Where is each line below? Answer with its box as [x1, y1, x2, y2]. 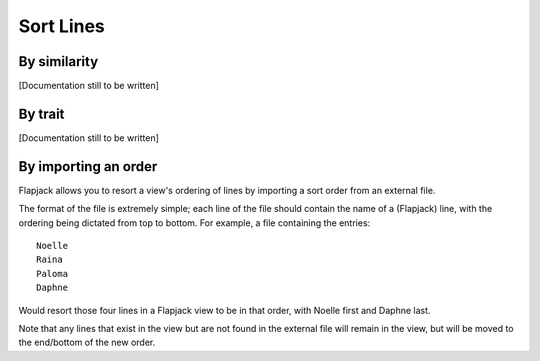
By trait [18, 105, 65, 122]
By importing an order [18, 158, 158, 175]
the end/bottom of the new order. [18, 336, 156, 349]
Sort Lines [18, 15, 105, 37]
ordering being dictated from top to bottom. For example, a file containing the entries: [18, 216, 371, 229]
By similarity [18, 53, 99, 70]
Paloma [36, 268, 69, 279]
